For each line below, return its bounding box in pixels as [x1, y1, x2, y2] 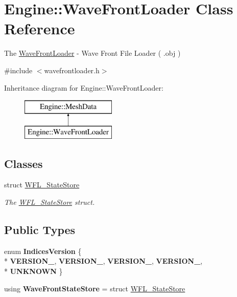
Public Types [4, 222, 76, 238]
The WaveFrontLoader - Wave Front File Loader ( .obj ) [4, 48, 181, 58]
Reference [4, 18, 75, 39]
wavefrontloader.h [44, 65, 100, 75]
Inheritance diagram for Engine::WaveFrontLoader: [4, 82, 163, 93]
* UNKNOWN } [4, 266, 63, 277]
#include [4, 65, 33, 75]
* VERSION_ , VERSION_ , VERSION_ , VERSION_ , [4, 256, 203, 266]
